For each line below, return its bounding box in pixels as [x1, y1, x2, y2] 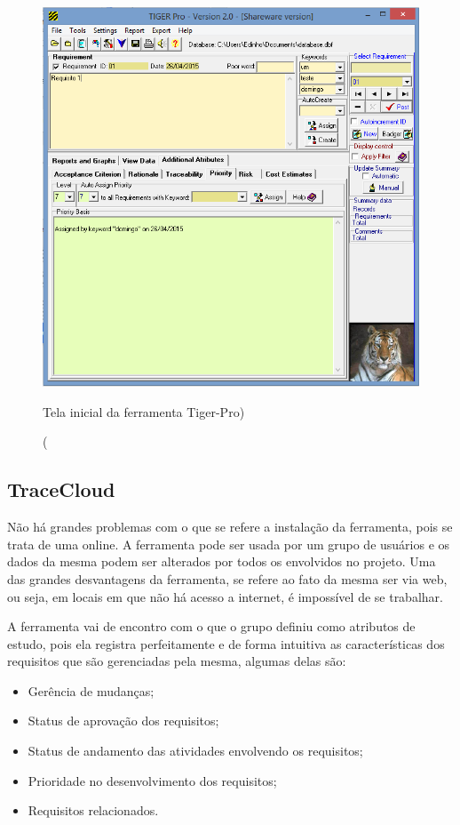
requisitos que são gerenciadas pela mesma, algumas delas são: [7, 652, 346, 670]
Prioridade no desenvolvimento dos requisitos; [28, 771, 277, 789]
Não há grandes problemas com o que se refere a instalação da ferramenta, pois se [7, 517, 453, 536]
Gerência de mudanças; [28, 681, 155, 700]
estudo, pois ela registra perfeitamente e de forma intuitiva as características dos [7, 634, 445, 653]
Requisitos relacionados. [28, 801, 159, 820]
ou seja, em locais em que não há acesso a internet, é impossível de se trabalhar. [7, 587, 443, 605]
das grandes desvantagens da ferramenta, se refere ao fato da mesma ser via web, [7, 569, 448, 588]
